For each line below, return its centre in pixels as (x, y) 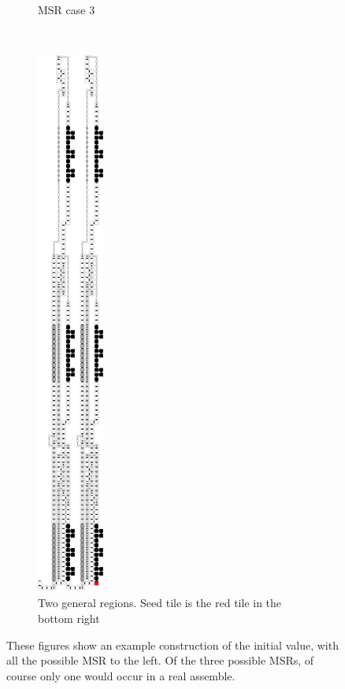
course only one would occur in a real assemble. (121, 675)
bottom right (69, 619)
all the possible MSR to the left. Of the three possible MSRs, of (160, 660)
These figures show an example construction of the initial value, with (172, 645)
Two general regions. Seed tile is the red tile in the (160, 603)
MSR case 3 (67, 9)
